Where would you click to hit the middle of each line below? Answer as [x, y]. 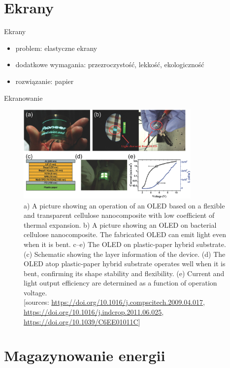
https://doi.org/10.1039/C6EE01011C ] [82, 321]
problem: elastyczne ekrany [56, 48]
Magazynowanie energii [85, 355]
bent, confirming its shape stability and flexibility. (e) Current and [124, 273]
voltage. [35, 292]
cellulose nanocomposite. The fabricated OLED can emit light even [125, 234]
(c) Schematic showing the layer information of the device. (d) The [125, 254]
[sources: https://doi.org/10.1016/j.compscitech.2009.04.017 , [114, 302]
